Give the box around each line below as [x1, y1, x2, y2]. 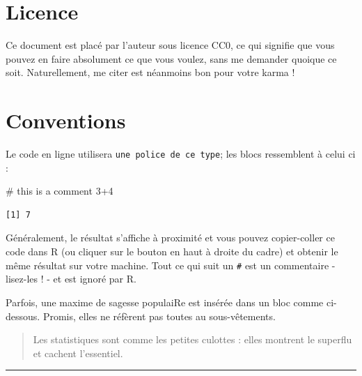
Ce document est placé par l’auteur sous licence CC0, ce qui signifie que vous [6, 38, 335, 52]
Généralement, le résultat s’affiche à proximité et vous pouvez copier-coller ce [6, 230, 335, 245]
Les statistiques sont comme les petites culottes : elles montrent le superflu [33, 332, 352, 347]
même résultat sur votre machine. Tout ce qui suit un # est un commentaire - [6, 257, 336, 272]
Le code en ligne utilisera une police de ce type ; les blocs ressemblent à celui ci [6, 146, 356, 161]
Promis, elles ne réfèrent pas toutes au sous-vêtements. [42, 308, 276, 323]
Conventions [6, 106, 126, 135]
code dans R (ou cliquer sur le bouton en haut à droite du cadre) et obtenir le [6, 244, 338, 259]
